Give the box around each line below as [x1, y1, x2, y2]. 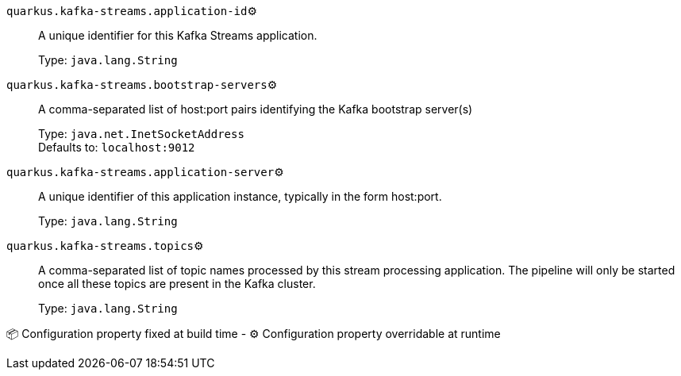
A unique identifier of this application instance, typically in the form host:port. [38, 190, 442, 203]
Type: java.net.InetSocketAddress [38, 127, 244, 140]
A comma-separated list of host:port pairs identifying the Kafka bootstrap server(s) [38, 102, 473, 116]
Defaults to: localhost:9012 [38, 140, 195, 154]
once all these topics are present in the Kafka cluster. [38, 277, 316, 290]
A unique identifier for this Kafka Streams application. [38, 29, 317, 42]
